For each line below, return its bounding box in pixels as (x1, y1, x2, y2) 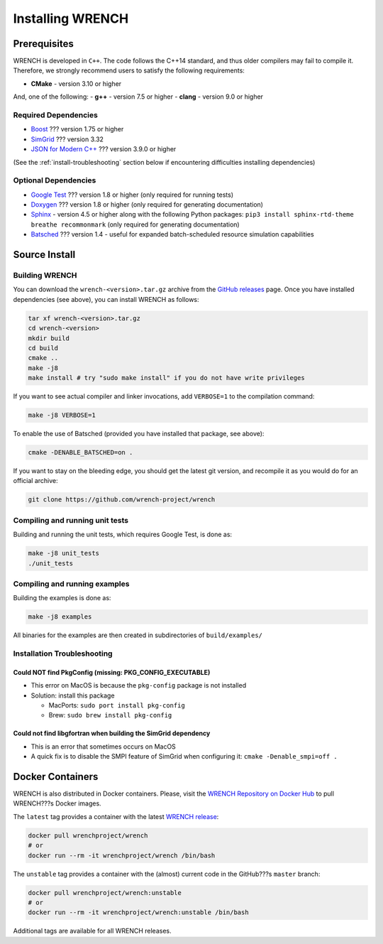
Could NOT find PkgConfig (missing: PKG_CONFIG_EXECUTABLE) (13, 668, 211, 676)
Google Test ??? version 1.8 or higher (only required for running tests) (30, 190, 234, 199)
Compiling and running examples (13, 579, 130, 589)
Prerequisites (13, 38, 74, 50)
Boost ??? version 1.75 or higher (30, 125, 124, 134)
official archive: (13, 477, 58, 485)
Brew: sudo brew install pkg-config (48, 711, 172, 720)
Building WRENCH (13, 271, 77, 281)
